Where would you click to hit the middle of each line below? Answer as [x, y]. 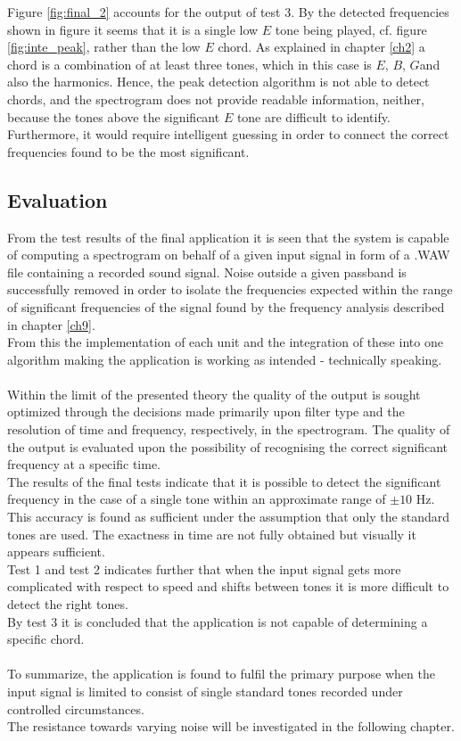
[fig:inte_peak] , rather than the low [104, 47]
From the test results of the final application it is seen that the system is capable [228, 237]
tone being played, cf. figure [351, 29]
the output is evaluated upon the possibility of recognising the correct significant [228, 446]
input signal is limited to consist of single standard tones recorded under [205, 691]
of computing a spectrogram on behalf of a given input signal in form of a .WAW [229, 255]
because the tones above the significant [114, 116]
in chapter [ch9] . [51, 324]
